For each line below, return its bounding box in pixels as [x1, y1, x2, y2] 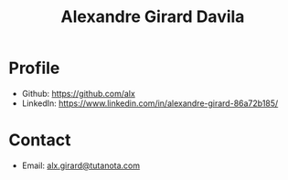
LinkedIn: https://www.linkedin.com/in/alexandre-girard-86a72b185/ [21, 98, 279, 109]
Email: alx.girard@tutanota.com [21, 160, 141, 171]
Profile [8, 58, 60, 79]
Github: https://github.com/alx [21, 88, 136, 99]
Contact [8, 130, 71, 151]
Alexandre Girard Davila [60, 6, 245, 27]
